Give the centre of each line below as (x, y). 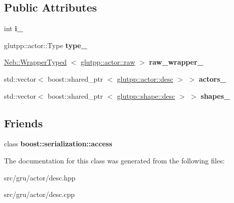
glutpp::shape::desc (146, 95)
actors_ (213, 78)
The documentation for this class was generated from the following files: (114, 160)
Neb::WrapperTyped (35, 62)
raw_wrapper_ (176, 62)
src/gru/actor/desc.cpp (40, 194)
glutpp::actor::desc (145, 78)
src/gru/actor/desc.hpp (40, 177)
